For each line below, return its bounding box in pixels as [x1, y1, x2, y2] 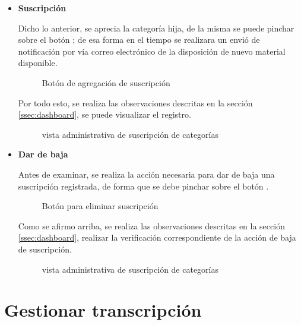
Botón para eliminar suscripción [42, 200, 159, 212]
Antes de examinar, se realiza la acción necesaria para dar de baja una [18, 168, 275, 180]
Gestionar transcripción [4, 298, 202, 322]
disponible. [18, 56, 58, 69]
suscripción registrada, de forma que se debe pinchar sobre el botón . [18, 179, 269, 192]
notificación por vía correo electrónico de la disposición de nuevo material [18, 45, 286, 57]
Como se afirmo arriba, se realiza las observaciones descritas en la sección [18, 219, 285, 232]
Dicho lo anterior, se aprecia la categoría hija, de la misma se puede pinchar [18, 21, 294, 34]
